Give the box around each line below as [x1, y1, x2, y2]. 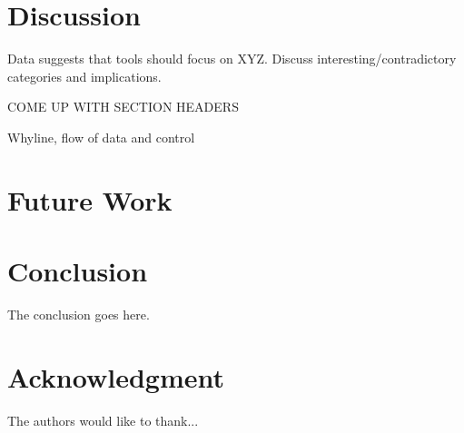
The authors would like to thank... [7, 410, 199, 429]
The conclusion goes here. [7, 305, 150, 323]
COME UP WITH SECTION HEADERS [7, 97, 239, 116]
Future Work [7, 181, 173, 218]
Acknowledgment [7, 358, 224, 395]
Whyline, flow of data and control [7, 127, 195, 146]
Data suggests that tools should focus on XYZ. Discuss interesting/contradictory [7, 49, 457, 68]
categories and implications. [7, 66, 162, 85]
